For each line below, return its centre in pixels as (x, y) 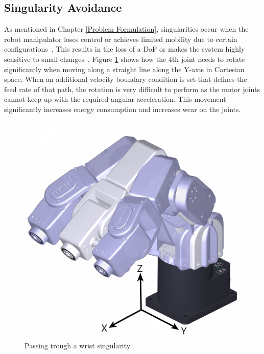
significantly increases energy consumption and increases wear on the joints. (123, 109)
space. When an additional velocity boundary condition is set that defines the (126, 79)
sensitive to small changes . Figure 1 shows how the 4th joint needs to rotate (125, 59)
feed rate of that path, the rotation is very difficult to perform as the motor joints (132, 89)
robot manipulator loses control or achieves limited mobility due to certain (121, 39)
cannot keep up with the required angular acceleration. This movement (115, 99)
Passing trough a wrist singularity (78, 346)
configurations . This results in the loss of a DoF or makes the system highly (125, 49)
